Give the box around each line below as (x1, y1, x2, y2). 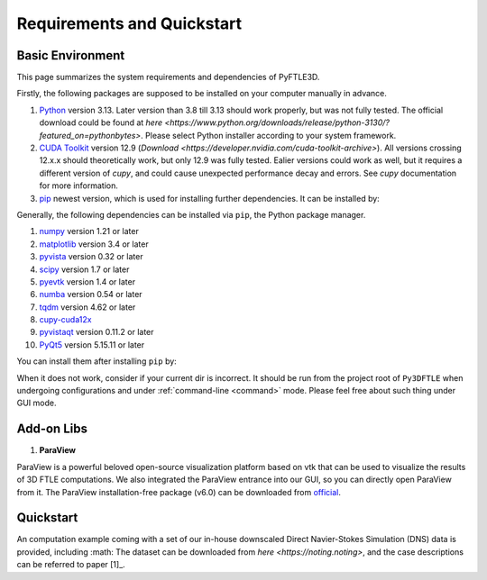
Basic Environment (16, 48, 125, 63)
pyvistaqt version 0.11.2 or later (39, 327, 154, 338)
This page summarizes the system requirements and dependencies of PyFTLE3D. (16, 72, 320, 83)
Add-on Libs (16, 421, 87, 437)
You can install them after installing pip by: (16, 356, 178, 367)
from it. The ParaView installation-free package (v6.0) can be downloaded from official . (16, 486, 342, 497)
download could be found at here (39, 117, 163, 128)
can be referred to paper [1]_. (16, 559, 125, 570)
